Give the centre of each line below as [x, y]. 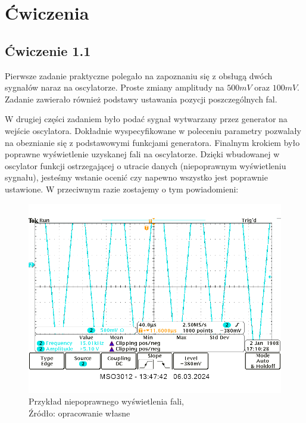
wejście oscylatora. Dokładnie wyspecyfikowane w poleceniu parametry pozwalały [153, 130]
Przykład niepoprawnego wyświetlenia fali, [106, 401]
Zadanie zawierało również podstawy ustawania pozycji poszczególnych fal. [141, 99]
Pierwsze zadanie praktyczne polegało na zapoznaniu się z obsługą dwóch [139, 75]
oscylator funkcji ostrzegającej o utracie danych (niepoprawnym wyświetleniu [146, 165]
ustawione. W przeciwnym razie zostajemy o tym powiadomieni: [122, 189]
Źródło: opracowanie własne [79, 413]
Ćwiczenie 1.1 [48, 50]
